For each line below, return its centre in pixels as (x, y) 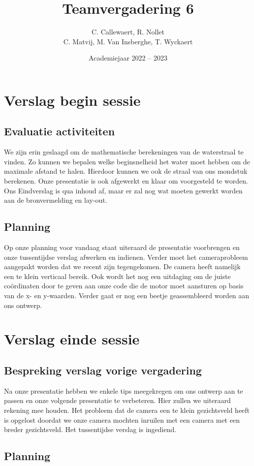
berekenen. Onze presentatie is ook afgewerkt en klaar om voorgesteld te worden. (126, 181)
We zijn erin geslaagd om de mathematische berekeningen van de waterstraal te (124, 152)
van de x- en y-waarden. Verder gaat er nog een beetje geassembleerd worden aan (127, 295)
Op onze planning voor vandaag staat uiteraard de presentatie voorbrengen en (122, 247)
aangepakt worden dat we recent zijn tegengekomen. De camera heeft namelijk (122, 266)
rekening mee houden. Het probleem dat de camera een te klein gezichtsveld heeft (127, 410)
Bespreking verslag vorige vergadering (103, 370)
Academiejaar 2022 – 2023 (128, 58)
